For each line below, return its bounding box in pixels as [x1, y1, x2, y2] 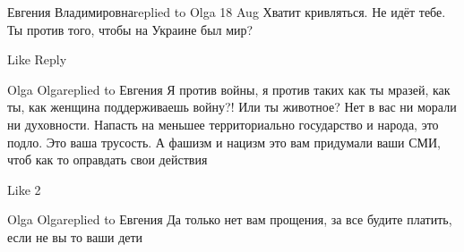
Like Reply [7, 50, 67, 69]
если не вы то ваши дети [7, 227, 143, 246]
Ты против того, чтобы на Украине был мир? [7, 20, 253, 38]
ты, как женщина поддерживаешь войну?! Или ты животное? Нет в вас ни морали [7, 97, 457, 116]
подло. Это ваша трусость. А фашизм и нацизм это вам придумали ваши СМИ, [7, 132, 441, 151]
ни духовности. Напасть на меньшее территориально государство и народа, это [7, 114, 439, 133]
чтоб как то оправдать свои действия [7, 150, 208, 169]
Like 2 [7, 180, 41, 198]
